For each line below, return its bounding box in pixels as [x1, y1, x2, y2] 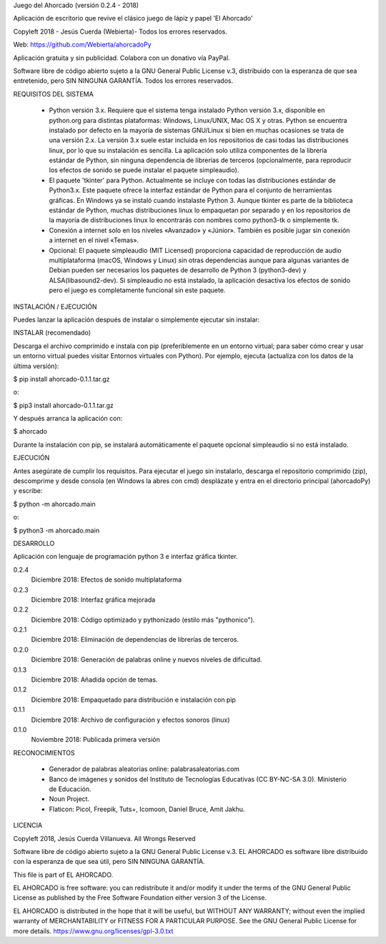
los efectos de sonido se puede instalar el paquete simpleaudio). [49, 166, 239, 174]
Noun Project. [49, 795, 89, 803]
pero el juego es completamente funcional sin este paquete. [49, 286, 226, 294]
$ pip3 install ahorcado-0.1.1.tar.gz [13, 401, 114, 409]
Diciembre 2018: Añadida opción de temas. [31, 675, 158, 684]
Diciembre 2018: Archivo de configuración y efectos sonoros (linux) [31, 715, 230, 724]
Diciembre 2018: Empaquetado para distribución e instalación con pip [31, 695, 236, 704]
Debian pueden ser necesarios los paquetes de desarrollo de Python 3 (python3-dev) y [49, 266, 307, 274]
